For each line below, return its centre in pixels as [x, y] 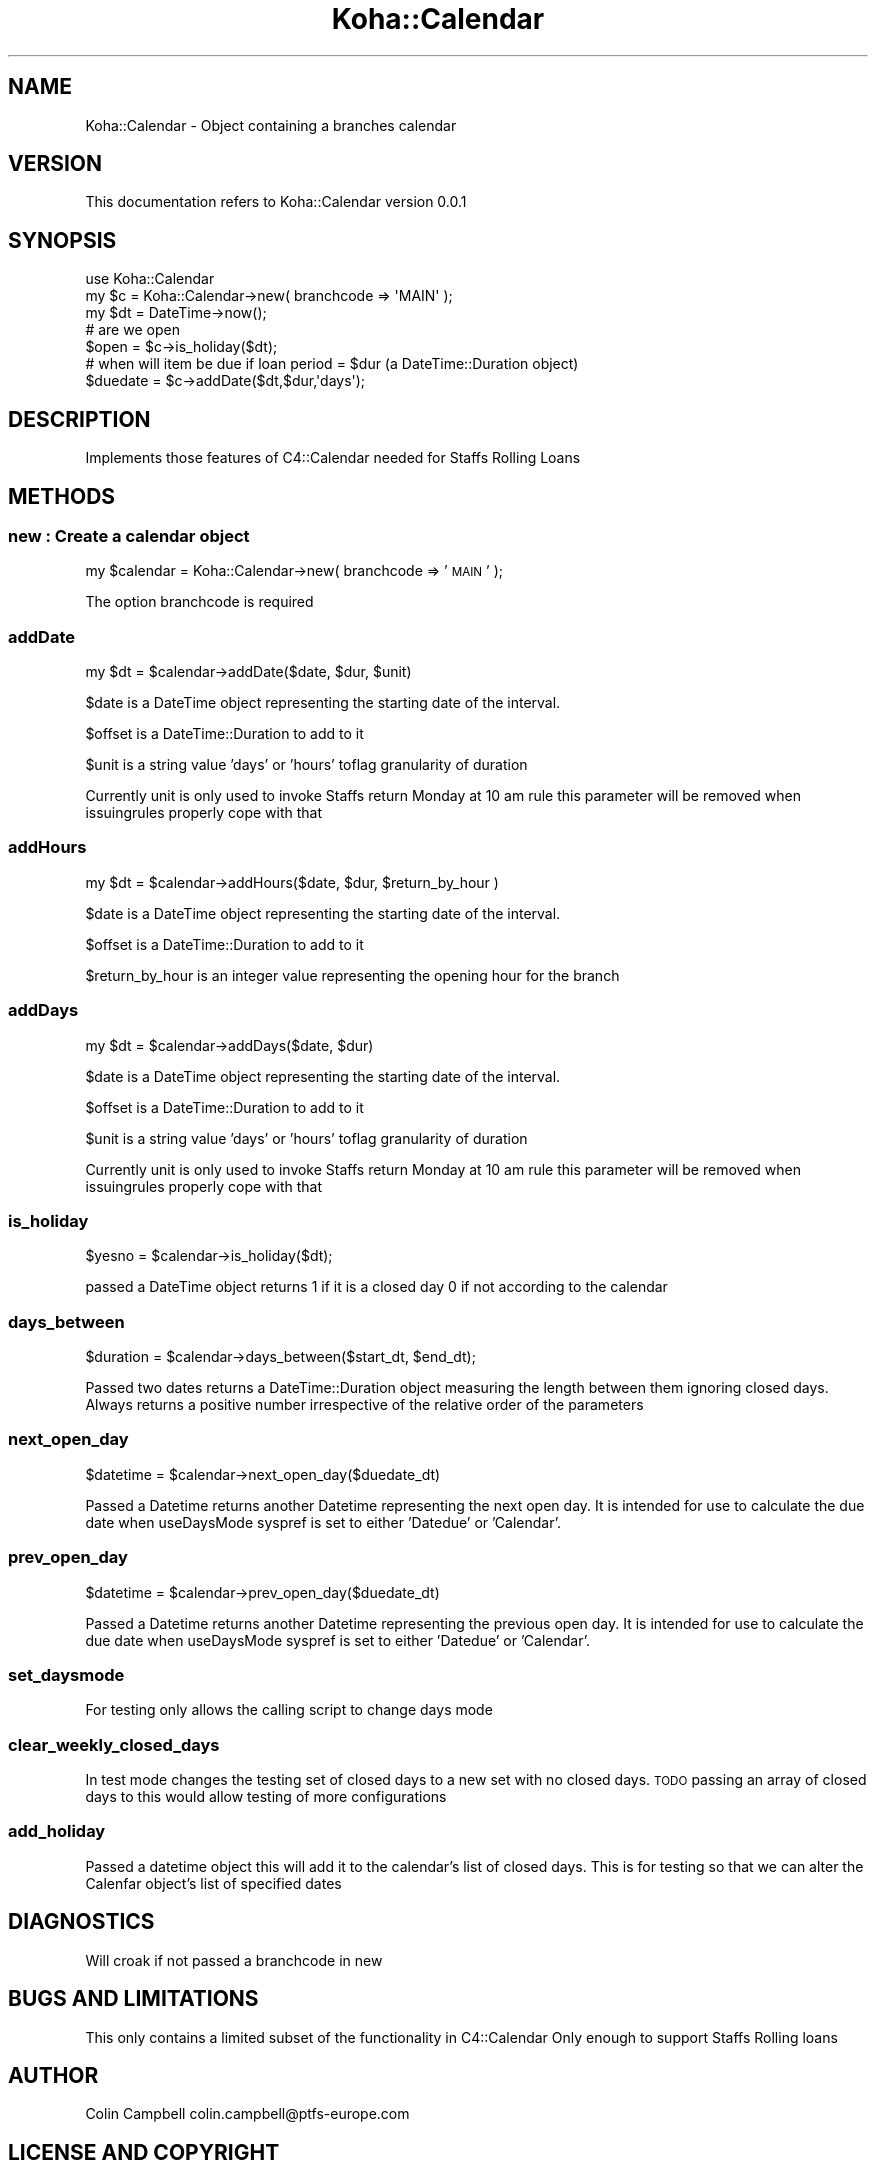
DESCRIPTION [79, 419]
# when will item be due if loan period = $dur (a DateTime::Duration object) [332, 364]
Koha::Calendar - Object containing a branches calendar [271, 125]
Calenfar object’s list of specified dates [213, 1883]
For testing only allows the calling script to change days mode [289, 1710]
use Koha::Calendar [150, 279]
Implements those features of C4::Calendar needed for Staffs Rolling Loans [333, 458]
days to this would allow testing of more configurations [266, 1797]
